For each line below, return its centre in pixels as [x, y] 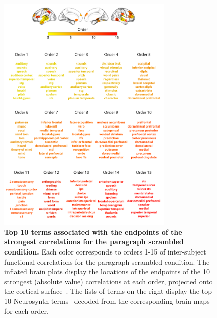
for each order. [26, 311]
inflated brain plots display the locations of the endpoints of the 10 [107, 271]
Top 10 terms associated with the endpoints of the [93, 232]
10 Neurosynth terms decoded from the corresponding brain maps [107, 301]
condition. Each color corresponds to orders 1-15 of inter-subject [105, 252]
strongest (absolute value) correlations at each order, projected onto [108, 281]
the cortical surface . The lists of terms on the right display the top [108, 291]
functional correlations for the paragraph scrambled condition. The [107, 261]
